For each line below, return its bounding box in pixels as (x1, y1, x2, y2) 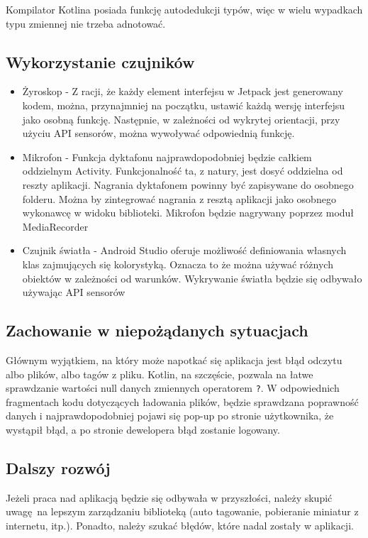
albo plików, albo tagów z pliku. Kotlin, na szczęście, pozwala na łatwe (6, 366, 313, 381)
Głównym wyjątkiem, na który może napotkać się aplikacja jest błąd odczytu (6, 352, 342, 367)
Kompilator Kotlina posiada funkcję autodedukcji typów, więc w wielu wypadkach (6, 2, 363, 16)
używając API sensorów (22, 285, 126, 300)
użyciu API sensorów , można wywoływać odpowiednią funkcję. (22, 126, 295, 141)
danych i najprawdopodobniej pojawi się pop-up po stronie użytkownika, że (6, 408, 334, 423)
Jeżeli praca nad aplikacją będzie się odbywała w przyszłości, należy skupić (6, 490, 333, 505)
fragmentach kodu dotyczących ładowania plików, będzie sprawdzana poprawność (6, 394, 359, 409)
